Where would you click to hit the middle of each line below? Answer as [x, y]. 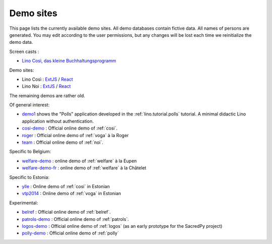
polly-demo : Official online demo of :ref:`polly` [71, 233]
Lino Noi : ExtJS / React [46, 86]
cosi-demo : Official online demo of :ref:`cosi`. [70, 128]
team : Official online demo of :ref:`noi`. [62, 142]
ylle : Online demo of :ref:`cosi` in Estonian [66, 186]
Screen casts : [24, 51]
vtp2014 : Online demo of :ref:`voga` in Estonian [72, 194]
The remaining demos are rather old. [47, 95]
